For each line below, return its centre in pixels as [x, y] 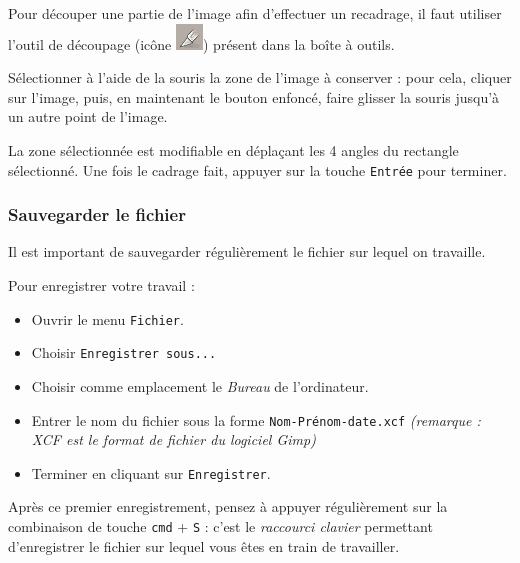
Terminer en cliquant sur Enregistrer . [151, 472]
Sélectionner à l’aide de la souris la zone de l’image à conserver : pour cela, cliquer [260, 77]
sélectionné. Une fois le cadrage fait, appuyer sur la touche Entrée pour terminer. [257, 169]
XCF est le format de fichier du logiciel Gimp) [173, 439]
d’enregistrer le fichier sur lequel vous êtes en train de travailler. [204, 545]
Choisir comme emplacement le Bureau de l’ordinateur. [200, 385]
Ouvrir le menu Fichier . [107, 318]
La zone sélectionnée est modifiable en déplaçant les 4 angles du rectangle [233, 149]
